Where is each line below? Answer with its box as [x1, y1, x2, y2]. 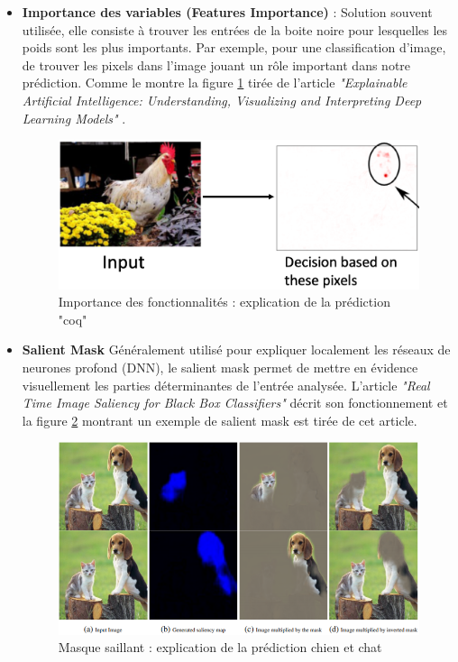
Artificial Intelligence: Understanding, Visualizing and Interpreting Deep [22, 90, 422, 109]
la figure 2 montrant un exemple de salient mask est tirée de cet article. [22, 410, 417, 429]
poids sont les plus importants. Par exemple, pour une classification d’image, [22, 38, 446, 57]
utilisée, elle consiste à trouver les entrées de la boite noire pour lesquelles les [22, 20, 448, 39]
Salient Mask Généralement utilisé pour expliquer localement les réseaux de [22, 340, 451, 359]
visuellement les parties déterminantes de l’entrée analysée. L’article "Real [22, 375, 430, 394]
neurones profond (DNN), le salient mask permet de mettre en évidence [22, 357, 418, 376]
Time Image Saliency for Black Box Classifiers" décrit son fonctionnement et [22, 393, 448, 412]
